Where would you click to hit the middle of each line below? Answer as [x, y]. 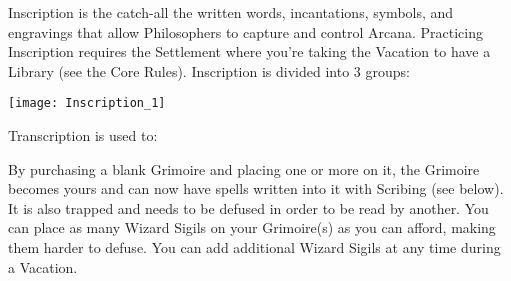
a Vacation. [43, 266]
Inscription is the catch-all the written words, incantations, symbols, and [231, 12]
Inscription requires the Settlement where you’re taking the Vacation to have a [249, 51]
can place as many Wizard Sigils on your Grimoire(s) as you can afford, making [252, 227]
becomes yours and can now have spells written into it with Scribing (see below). [256, 188]
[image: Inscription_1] [87, 103]
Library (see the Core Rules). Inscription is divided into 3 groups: [209, 70]
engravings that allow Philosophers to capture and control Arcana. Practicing [245, 31]
